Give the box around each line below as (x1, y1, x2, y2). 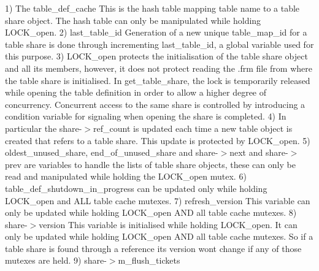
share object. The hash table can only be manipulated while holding (5, 13, 261, 26)
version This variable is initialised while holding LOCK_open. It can (39, 218, 298, 231)
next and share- (229, 146, 288, 159)
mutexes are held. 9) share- (5, 254, 107, 267)
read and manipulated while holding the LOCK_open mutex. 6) (5, 170, 247, 183)
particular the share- (5, 121, 82, 134)
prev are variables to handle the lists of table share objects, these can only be (5, 158, 296, 170)
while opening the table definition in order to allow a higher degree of (5, 86, 267, 99)
